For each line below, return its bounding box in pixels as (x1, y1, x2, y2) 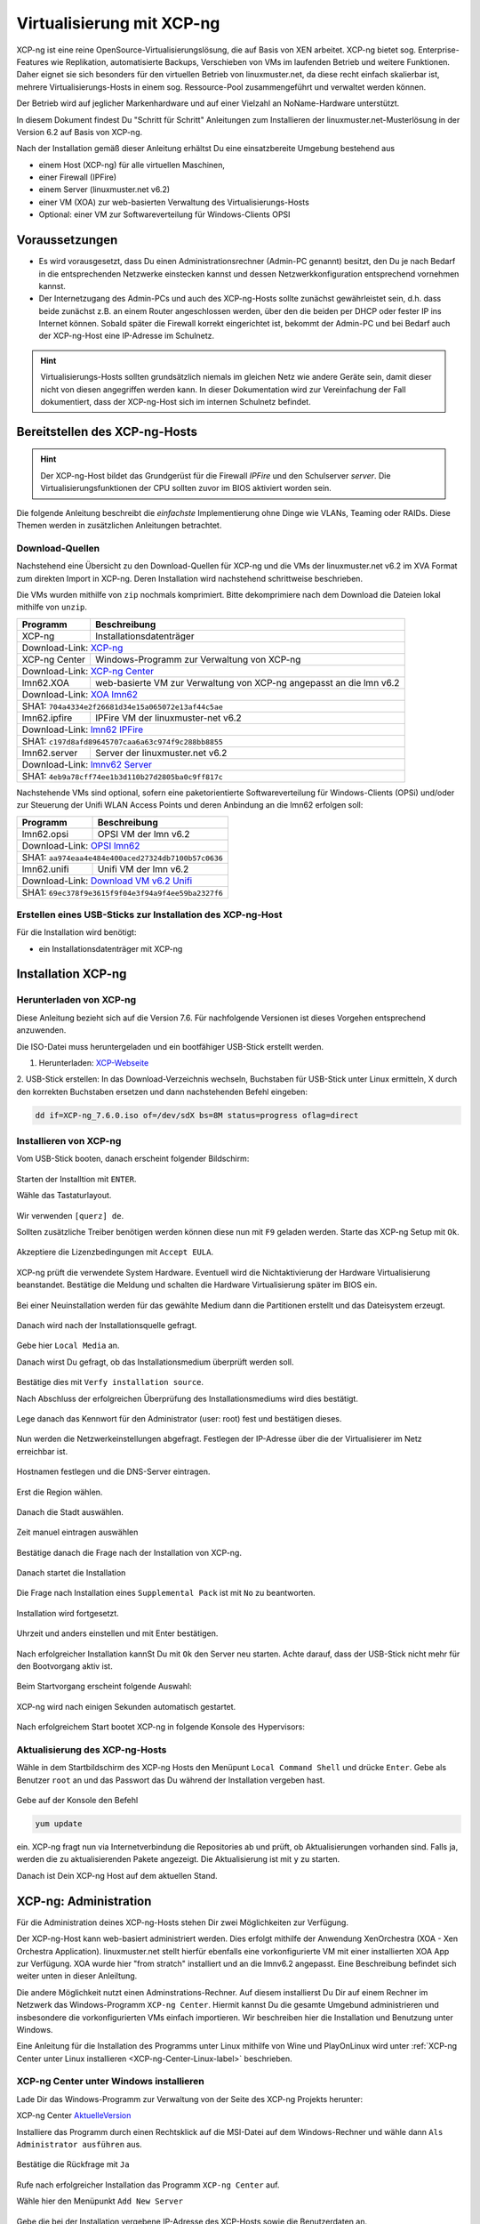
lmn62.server (21, 746, 78, 759)
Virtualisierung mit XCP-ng (16, 13, 220, 33)
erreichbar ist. (16, 1446, 68, 1456)
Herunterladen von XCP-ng (16, 994, 137, 1006)
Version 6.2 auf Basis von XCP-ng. (16, 126, 143, 137)
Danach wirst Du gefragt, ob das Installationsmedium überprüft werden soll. (16, 1357, 294, 1367)
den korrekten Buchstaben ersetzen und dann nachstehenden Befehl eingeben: (16, 1086, 308, 1097)
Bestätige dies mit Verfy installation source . (16, 1377, 204, 1388)
